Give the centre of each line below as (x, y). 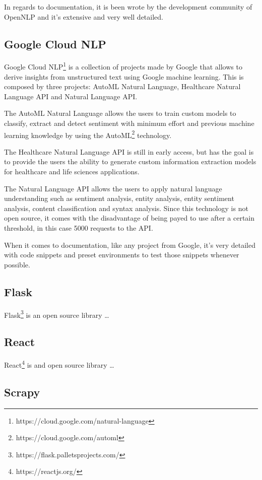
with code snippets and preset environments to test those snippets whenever (122, 255)
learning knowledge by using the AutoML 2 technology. (88, 134)
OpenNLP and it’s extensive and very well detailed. (84, 16)
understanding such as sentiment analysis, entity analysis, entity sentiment (119, 198)
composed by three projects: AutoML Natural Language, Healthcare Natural (122, 86)
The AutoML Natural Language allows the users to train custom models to (120, 113)
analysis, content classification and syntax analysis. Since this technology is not (126, 208)
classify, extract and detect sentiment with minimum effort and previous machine (129, 123)
